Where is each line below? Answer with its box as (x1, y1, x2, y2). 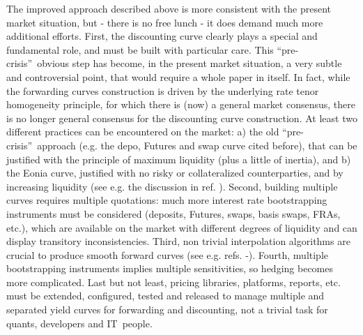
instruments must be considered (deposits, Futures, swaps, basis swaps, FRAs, (6, 206, 341, 221)
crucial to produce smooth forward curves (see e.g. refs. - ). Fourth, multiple (6, 247, 329, 262)
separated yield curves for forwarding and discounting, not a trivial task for (6, 302, 328, 317)
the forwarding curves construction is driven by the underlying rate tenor (6, 83, 319, 98)
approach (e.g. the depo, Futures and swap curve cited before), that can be (37, 137, 357, 152)
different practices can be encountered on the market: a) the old (6, 124, 279, 139)
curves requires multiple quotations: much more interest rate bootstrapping (6, 193, 327, 207)
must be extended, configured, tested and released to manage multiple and (6, 288, 325, 303)
